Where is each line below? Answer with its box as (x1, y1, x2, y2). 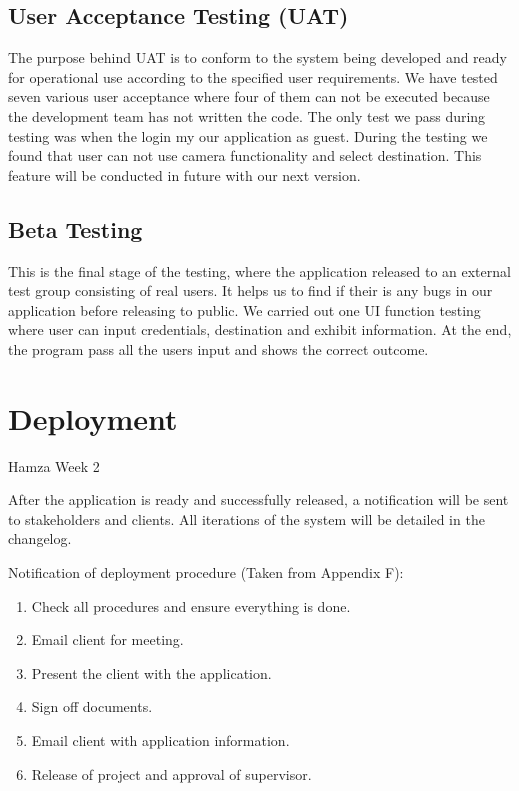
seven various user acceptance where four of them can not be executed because (8, 86, 490, 107)
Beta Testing (8, 213, 143, 244)
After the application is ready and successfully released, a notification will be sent (8, 489, 509, 510)
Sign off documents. (31, 696, 153, 717)
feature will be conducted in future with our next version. (8, 164, 361, 185)
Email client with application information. (31, 730, 290, 750)
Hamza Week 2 (8, 455, 100, 476)
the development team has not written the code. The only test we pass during (8, 105, 486, 126)
